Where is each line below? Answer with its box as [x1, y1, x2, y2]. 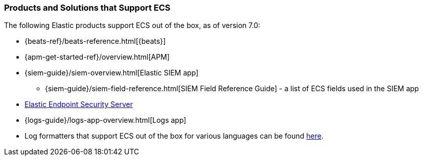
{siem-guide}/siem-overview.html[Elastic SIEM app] [25, 68, 199, 77]
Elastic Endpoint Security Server [25, 100, 133, 109]
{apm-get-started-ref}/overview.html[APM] [25, 52, 170, 62]
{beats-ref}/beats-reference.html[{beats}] [25, 37, 166, 46]
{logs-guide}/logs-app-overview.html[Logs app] [25, 116, 186, 125]
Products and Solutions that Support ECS [4, 3, 171, 13]
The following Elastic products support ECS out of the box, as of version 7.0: [4, 21, 261, 30]
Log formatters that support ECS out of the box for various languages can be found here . [25, 131, 324, 141]
